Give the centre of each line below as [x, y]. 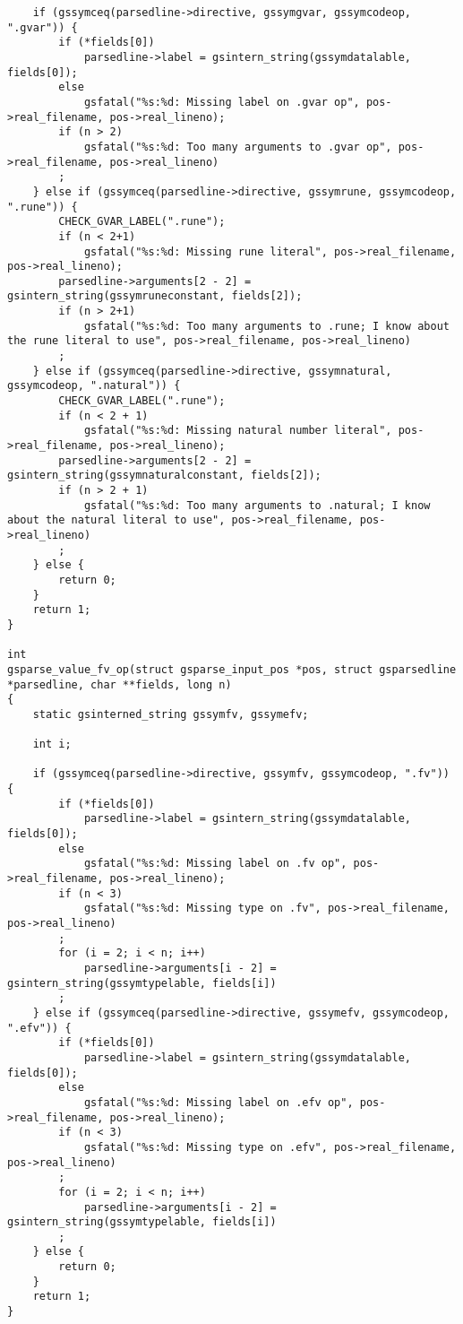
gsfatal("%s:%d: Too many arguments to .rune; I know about [266, 326]
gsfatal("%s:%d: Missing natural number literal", [238, 431]
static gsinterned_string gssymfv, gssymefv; [171, 714]
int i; [52, 744]
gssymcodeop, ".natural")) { [94, 386]
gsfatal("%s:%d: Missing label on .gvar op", [222, 102]
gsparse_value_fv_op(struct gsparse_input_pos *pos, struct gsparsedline [232, 669]
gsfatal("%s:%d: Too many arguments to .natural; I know [257, 505]
